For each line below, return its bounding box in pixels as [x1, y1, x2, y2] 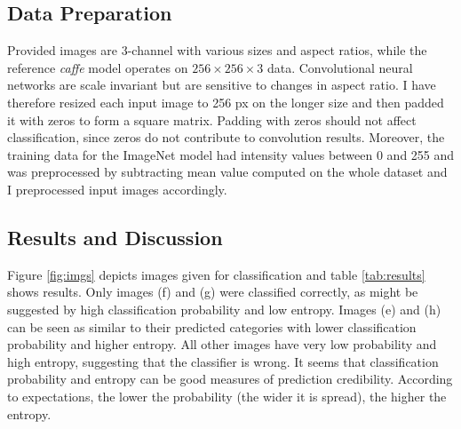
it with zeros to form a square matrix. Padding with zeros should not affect [7, 110, 417, 129]
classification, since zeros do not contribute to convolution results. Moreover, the [7, 128, 445, 147]
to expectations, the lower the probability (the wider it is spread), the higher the [7, 386, 447, 405]
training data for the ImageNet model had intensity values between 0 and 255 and [7, 145, 455, 163]
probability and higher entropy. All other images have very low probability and [7, 335, 437, 354]
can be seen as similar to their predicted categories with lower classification [7, 317, 417, 336]
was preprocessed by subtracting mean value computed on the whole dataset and [7, 163, 448, 181]
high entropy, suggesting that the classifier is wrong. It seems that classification [7, 352, 439, 370]
